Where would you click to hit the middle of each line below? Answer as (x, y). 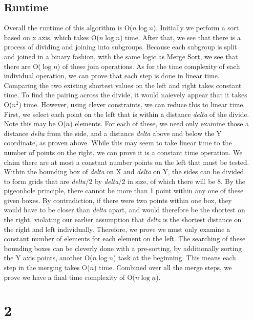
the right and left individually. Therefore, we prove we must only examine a (117, 229)
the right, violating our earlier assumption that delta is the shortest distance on (123, 219)
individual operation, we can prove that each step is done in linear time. (112, 76)
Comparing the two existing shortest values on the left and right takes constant (123, 85)
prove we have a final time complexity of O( (70, 277)
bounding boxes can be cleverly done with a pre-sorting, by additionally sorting (123, 248)
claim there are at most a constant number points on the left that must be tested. (126, 162)
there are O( (22, 66)
